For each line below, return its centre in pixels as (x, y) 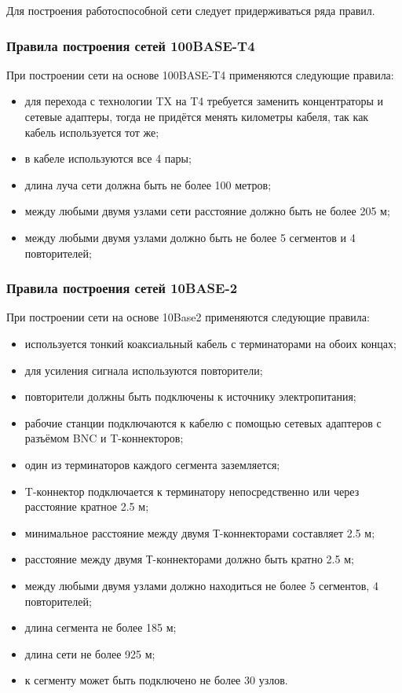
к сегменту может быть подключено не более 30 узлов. (156, 680)
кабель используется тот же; (92, 132)
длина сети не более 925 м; (90, 653)
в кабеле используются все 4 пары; (108, 158)
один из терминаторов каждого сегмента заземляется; (152, 464)
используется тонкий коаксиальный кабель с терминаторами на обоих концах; (210, 343)
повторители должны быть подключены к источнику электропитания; (190, 396)
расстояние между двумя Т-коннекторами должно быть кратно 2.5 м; (189, 559)
